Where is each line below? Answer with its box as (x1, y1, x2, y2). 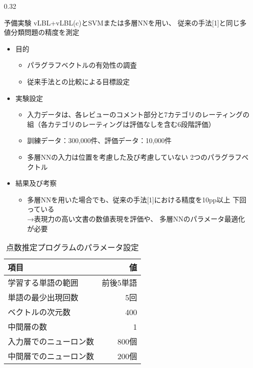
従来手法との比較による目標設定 (27, 76, 130, 86)
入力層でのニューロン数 (8, 336, 94, 347)
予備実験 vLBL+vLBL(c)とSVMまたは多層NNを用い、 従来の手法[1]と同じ (4, 17, 240, 27)
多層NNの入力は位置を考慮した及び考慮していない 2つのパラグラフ (27, 151, 242, 162)
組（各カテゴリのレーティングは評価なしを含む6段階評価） (27, 119, 215, 129)
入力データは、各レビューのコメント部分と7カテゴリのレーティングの (27, 109, 250, 120)
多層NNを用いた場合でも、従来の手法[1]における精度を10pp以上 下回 (27, 194, 247, 204)
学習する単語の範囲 (8, 277, 79, 289)
